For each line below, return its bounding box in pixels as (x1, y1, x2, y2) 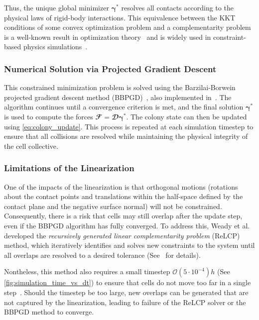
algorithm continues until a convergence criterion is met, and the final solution (4, 102, 244, 112)
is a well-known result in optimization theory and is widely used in (4, 31, 211, 42)
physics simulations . (23, 41, 88, 52)
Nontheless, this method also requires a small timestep (4, 266, 170, 277)
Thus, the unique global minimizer (4, 2, 109, 12)
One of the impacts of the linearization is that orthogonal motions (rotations (4, 181, 238, 192)
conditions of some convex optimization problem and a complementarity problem (4, 22, 251, 32)
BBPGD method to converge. (4, 307, 94, 317)
